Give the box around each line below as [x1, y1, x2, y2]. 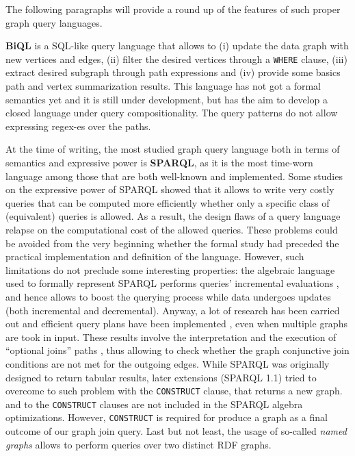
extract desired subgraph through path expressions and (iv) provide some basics [5, 65, 341, 79]
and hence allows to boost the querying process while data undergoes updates [5, 289, 331, 303]
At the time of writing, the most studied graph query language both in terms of [5, 142, 340, 156]
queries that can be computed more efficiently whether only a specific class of [5, 195, 330, 210]
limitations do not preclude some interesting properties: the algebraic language [5, 262, 335, 277]
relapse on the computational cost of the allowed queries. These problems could [5, 222, 338, 236]
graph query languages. [5, 15, 103, 29]
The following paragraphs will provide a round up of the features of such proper [5, 2, 341, 16]
